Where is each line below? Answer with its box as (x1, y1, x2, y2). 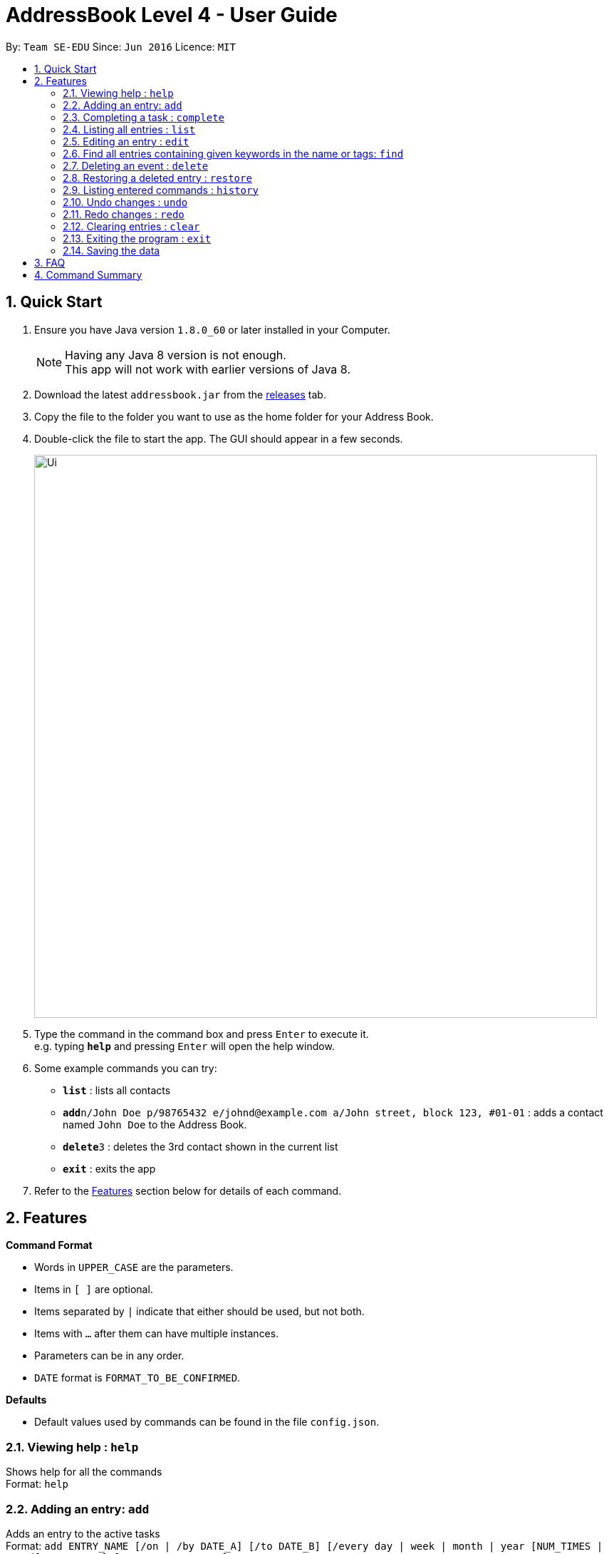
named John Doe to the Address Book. (63, 1118, 247, 1131)
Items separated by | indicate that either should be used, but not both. (34, 1305, 365, 1318)
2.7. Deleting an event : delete (63, 159, 209, 172)
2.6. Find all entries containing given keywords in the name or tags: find (63, 147, 404, 160)
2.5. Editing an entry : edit (63, 135, 189, 148)
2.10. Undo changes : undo (63, 195, 188, 208)
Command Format (6, 1239, 93, 1252)
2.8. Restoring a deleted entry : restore (63, 171, 252, 184)
